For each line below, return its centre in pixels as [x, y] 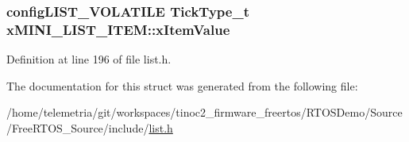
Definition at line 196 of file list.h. [89, 59]
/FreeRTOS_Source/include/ [78, 127]
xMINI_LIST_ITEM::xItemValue [118, 29]
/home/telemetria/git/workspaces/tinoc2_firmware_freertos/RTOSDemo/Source [204, 112]
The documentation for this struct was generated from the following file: [182, 85]
